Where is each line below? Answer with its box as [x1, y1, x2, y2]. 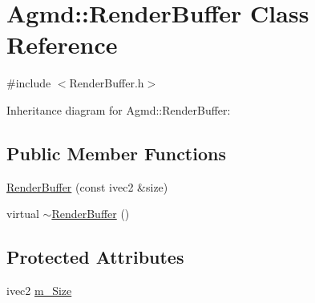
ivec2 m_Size [6, 282, 72, 299]
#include [6, 75, 51, 91]
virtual [6, 205, 39, 222]
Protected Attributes [6, 244, 184, 269]
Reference [6, 28, 118, 61]
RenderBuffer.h [69, 75, 144, 91]
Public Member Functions [6, 140, 226, 165]
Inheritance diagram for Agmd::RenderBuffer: [6, 101, 231, 118]
